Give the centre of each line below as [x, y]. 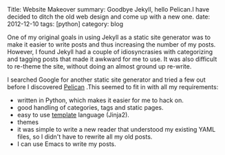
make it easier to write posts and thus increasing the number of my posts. [111, 45]
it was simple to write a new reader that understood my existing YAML [116, 129]
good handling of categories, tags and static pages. [90, 107]
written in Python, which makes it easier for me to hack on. [100, 100]
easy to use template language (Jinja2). [73, 115]
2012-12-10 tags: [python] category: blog [65, 24]
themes [28, 122]
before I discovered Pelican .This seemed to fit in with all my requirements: [113, 87]
